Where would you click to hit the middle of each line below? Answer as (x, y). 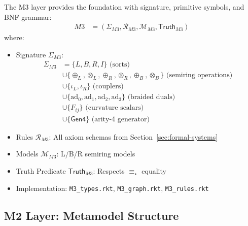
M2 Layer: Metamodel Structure (92, 215)
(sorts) (120, 65)
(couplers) (108, 87)
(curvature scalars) (115, 108)
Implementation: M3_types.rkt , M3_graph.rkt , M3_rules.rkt (112, 188)
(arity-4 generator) (120, 119)
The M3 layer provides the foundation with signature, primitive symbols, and (124, 7)
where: (14, 37)
